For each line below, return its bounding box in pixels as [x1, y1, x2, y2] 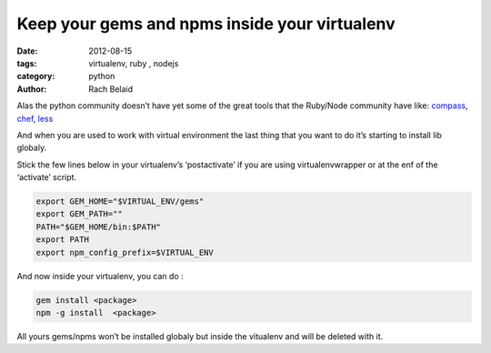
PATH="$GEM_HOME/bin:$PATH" [35, 221, 161, 232]
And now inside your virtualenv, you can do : [16, 270, 184, 281]
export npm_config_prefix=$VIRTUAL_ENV [35, 247, 214, 257]
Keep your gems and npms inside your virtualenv [16, 14, 396, 34]
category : [16, 71, 55, 82]
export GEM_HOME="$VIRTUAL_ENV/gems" [35, 197, 205, 207]
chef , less [16, 113, 54, 124]
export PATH [35, 235, 90, 245]
